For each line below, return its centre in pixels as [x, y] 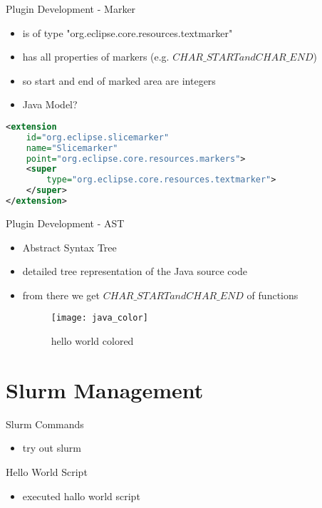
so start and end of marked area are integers [119, 80]
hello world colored [92, 341]
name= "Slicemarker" [72, 148]
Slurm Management [105, 389]
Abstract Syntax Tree [69, 247]
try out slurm [52, 448]
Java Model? [50, 104]
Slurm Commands [45, 424]
